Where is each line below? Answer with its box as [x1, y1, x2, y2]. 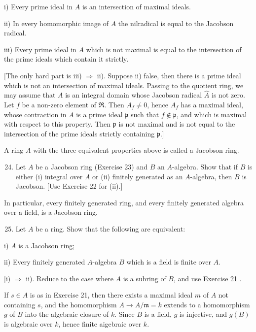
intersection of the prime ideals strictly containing [4, 128, 155, 138]
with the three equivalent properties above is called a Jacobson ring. [33, 145, 239, 155]
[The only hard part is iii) [4, 70, 82, 80]
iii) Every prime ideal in [4, 44, 76, 54]
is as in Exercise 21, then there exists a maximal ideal [30, 290, 193, 300]
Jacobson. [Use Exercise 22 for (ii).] [15, 181, 123, 191]
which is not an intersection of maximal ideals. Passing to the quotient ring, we [4, 80, 244, 90]
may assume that [4, 90, 56, 100]
